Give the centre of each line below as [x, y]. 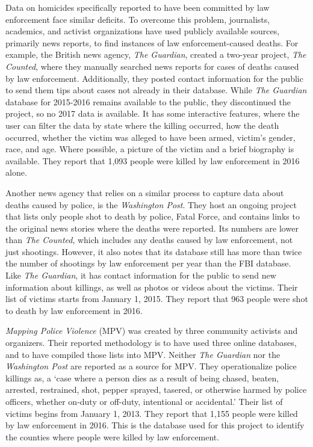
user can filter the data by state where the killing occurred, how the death [142, 125]
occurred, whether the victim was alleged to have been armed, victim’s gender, [150, 137]
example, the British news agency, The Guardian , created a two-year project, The [156, 54]
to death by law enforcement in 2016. [74, 310]
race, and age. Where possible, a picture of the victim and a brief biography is [150, 149]
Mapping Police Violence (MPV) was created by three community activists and [152, 331]
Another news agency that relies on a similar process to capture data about [145, 192]
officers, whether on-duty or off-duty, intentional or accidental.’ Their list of [144, 401]
